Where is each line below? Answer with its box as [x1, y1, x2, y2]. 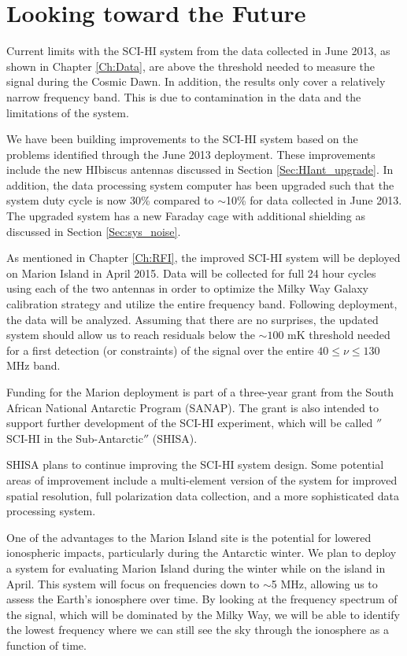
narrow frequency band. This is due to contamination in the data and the [6, 88, 361, 105]
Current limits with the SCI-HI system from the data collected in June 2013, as [6, 42, 390, 59]
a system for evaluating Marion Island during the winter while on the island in [6, 559, 386, 576]
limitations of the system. [6, 104, 129, 120]
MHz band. [6, 357, 61, 374]
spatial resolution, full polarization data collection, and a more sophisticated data [6, 487, 400, 503]
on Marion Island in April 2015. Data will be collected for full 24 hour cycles [6, 264, 376, 281]
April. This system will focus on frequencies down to [6, 575, 260, 592]
